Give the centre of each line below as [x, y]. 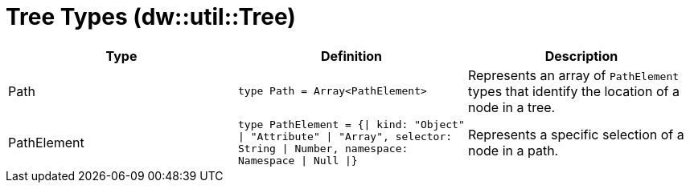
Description [581, 56]
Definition [351, 56]
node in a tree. [511, 107]
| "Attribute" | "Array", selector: [345, 136]
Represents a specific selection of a [576, 134]
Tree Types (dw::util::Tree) [151, 17]
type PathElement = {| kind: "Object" [351, 124]
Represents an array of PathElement [573, 75]
